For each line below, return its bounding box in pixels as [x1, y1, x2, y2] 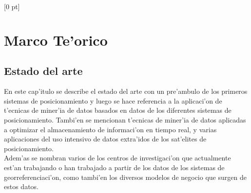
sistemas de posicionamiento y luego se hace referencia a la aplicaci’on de [4, 95, 222, 105]
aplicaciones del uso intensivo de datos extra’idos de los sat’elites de [4, 134, 207, 144]
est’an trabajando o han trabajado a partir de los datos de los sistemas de [4, 162, 225, 172]
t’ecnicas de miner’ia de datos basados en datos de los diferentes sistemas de [4, 105, 232, 115]
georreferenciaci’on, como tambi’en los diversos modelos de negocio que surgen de [4, 172, 247, 182]
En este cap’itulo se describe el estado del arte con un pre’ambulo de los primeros [4, 86, 248, 96]
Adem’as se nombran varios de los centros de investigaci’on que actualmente [4, 153, 231, 163]
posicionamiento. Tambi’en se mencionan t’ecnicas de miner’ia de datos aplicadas [4, 114, 246, 124]
